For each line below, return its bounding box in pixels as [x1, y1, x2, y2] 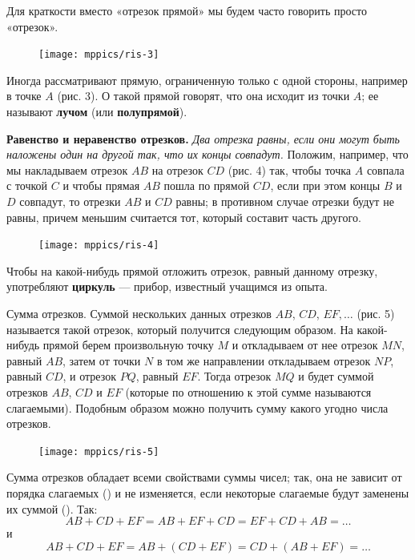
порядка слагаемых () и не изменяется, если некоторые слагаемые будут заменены [6, 485, 409, 502]
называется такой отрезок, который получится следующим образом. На [6, 320, 353, 337]
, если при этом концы [270, 177, 381, 194]
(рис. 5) [357, 305, 395, 322]
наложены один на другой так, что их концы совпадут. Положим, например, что [6, 146, 409, 163]
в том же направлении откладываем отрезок [156, 352, 371, 369]
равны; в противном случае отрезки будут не [175, 193, 394, 209]
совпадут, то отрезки [19, 193, 121, 209]
